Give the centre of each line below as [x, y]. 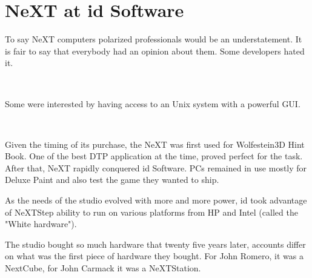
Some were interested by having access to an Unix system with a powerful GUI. [153, 103]
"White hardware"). [41, 224]
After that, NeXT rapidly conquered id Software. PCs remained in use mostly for [156, 167]
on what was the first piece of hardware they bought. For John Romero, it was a [154, 256]
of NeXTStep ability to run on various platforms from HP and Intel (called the [151, 212]
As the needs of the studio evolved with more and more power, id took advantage [156, 200]
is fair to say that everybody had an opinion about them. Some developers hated [155, 51]
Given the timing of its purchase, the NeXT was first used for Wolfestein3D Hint [155, 144]
